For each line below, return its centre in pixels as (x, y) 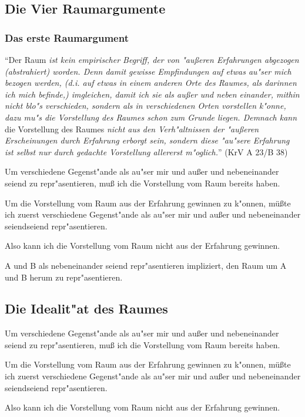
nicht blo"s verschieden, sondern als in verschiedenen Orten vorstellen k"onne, (145, 106)
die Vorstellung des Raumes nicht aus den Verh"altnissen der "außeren (132, 129)
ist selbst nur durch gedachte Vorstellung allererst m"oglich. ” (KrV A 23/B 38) (146, 151)
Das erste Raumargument (67, 37)
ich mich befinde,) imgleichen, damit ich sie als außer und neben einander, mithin (152, 94)
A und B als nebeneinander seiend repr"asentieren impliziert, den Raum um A (146, 265)
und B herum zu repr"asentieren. (64, 277)
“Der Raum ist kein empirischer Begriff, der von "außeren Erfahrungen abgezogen (152, 59)
